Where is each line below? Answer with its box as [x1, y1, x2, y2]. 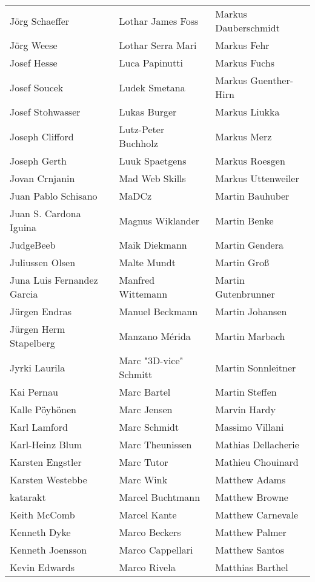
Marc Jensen [119, 402, 173, 416]
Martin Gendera [215, 238, 283, 252]
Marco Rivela [119, 560, 176, 574]
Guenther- [250, 73, 294, 87]
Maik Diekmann [119, 238, 187, 252]
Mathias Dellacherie [215, 437, 299, 451]
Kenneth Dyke [10, 525, 71, 539]
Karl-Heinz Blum [10, 437, 82, 451]
